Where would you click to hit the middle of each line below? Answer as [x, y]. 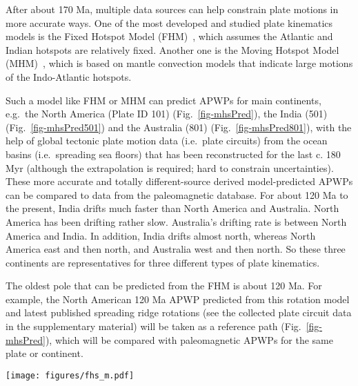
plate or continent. [44, 353]
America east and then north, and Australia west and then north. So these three [176, 249]
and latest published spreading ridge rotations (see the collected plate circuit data [179, 312]
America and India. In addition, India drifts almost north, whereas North [161, 235]
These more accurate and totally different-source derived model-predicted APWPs [179, 181]
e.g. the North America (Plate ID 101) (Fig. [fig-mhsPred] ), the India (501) [167, 114]
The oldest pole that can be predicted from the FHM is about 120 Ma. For [164, 286]
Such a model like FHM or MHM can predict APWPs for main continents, [163, 100]
